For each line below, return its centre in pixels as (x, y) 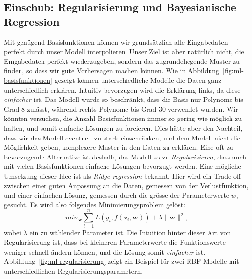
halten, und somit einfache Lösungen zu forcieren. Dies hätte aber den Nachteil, (123, 128)
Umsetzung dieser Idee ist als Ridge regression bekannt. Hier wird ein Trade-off (123, 175)
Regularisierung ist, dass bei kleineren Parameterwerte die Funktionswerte (115, 242)
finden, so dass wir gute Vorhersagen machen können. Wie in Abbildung (112, 70)
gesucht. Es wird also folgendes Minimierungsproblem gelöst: (94, 204)
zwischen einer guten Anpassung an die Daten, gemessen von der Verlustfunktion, (126, 185)
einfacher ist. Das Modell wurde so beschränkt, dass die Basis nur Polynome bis (124, 99)
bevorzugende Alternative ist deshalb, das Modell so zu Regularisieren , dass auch (125, 156)
